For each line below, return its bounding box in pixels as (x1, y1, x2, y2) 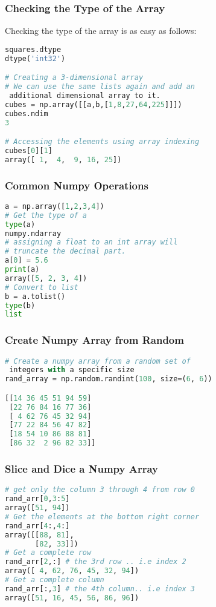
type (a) (5, 220, 36, 229)
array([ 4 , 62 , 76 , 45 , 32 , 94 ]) (5, 566, 139, 576)
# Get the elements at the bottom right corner (5, 512, 200, 521)
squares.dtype (5, 45, 62, 54)
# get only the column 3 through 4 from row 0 (5, 485, 195, 494)
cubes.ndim (5, 109, 48, 118)
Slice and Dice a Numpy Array (5, 461, 159, 476)
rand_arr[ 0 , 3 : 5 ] (5, 494, 70, 504)
